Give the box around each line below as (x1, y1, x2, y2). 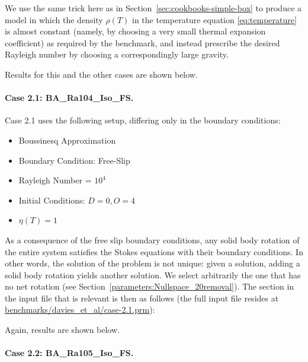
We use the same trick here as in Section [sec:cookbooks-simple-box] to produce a (5, 2, 302, 14)
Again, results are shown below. (5, 323, 120, 336)
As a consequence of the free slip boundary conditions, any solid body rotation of (5, 233, 300, 246)
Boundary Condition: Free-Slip (18, 154, 130, 166)
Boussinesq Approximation (18, 134, 116, 146)
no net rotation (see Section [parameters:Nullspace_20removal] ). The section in (5, 280, 294, 293)
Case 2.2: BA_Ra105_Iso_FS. (5, 347, 134, 359)
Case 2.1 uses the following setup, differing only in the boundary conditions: (5, 114, 281, 126)
